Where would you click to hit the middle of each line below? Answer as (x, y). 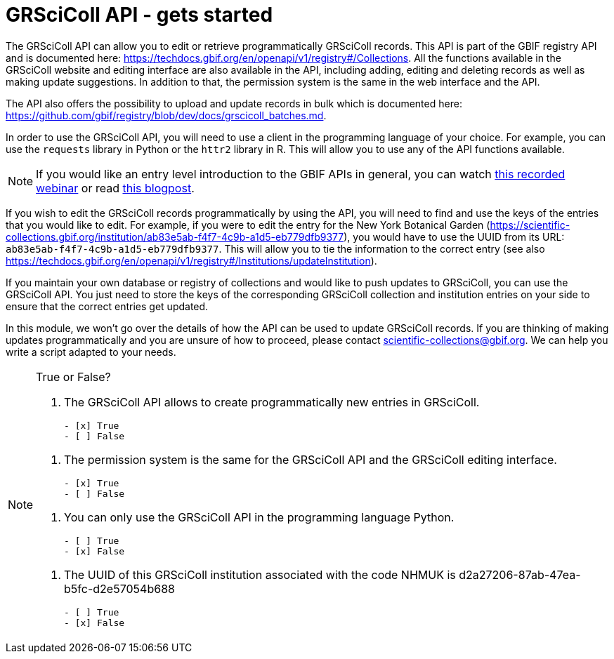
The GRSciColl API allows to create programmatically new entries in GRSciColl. (272, 402)
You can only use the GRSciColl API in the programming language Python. (259, 517)
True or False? (73, 377)
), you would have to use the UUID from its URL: (454, 237)
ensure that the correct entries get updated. (107, 306)
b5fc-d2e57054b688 (119, 588)
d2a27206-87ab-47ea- (520, 574)
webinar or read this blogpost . (115, 188)
